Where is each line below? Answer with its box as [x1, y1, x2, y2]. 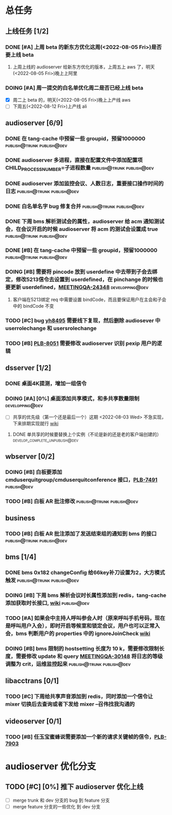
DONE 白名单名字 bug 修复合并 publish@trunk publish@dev [5, 202, 144, 210]
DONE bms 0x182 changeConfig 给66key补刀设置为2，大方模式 [5, 569, 165, 576]
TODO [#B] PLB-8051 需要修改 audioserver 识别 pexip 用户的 [5, 339, 157, 347]
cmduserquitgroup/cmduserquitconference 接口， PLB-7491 [5, 476, 158, 483]
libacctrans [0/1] [5, 676, 59, 686]
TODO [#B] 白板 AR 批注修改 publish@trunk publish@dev [5, 498, 138, 505]
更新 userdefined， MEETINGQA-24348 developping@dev [10, 283, 149, 291]
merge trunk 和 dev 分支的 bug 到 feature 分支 [12, 797, 110, 803]
